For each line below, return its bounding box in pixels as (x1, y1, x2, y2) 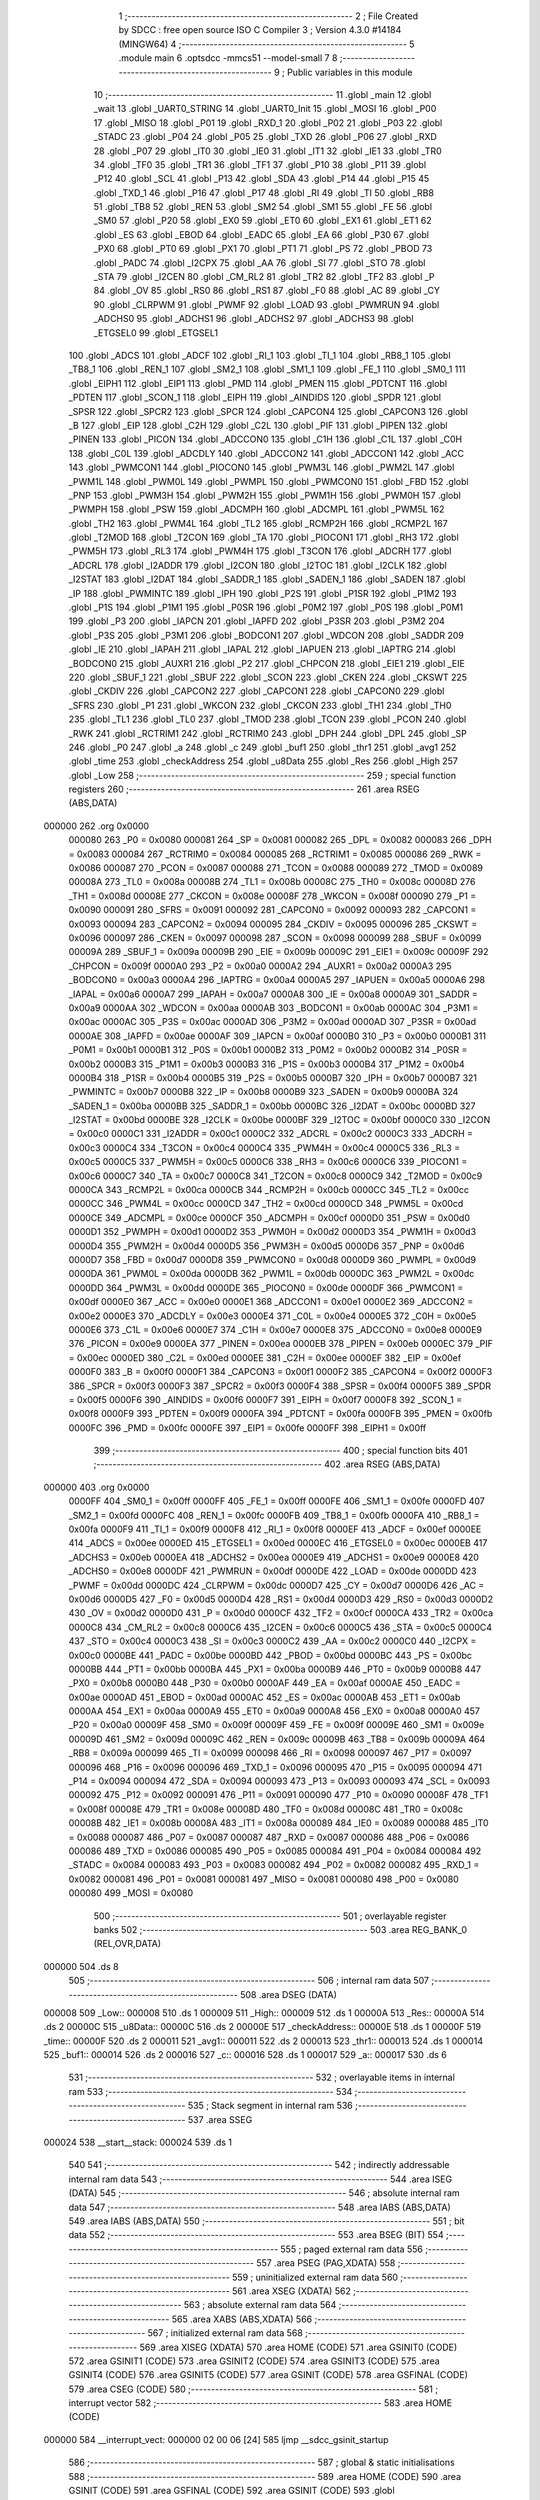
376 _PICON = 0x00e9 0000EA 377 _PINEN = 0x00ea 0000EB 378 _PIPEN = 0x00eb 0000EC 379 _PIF (68, 1338, 494, 1350)
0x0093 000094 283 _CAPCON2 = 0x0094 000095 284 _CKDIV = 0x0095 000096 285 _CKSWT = (68, 918, 478, 930)
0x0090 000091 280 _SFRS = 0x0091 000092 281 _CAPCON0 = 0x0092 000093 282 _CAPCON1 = (68, 904, 477, 916)
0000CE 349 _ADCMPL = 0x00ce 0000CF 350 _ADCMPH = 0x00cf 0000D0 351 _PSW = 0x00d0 (68, 1211, 470, 1224)
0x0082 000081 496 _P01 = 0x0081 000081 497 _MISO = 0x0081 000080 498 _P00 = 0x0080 (68, 1873, 459, 1885)
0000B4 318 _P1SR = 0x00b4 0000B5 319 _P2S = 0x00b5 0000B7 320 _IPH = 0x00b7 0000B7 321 (68, 1071, 478, 1084)
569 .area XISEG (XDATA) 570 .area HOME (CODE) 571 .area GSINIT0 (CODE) (139, 2341, 458, 2353)
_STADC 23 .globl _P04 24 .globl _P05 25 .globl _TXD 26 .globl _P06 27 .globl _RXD (93, 131, 437, 143)
